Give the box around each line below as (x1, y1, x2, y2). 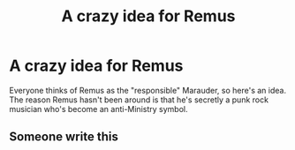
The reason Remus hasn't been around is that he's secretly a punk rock (9, 94, 269, 105)
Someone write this (9, 130, 119, 145)
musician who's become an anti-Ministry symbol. (9, 103, 188, 114)
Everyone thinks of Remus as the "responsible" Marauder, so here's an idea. (9, 85, 287, 95)
